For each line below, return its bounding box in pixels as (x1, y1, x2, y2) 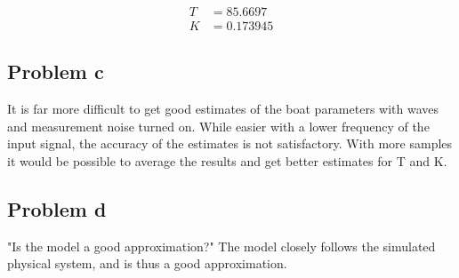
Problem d (7, 195, 107, 223)
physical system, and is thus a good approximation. (7, 254, 287, 273)
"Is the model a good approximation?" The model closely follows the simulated (7, 236, 436, 255)
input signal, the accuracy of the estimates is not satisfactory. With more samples (7, 134, 453, 153)
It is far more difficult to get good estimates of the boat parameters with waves (7, 99, 439, 118)
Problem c (7, 58, 104, 85)
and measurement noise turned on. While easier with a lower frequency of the (7, 116, 430, 135)
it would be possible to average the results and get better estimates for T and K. (7, 152, 447, 171)
